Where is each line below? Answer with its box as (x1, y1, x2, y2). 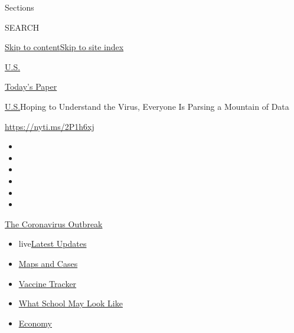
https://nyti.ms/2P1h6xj (5, 120, 94, 132)
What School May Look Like (18, 297, 123, 309)
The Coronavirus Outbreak (5, 217, 103, 230)
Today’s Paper (5, 80, 57, 93)
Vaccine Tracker (18, 277, 77, 289)
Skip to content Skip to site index (5, 41, 124, 53)
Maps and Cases (18, 257, 78, 269)
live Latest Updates (18, 237, 87, 250)
